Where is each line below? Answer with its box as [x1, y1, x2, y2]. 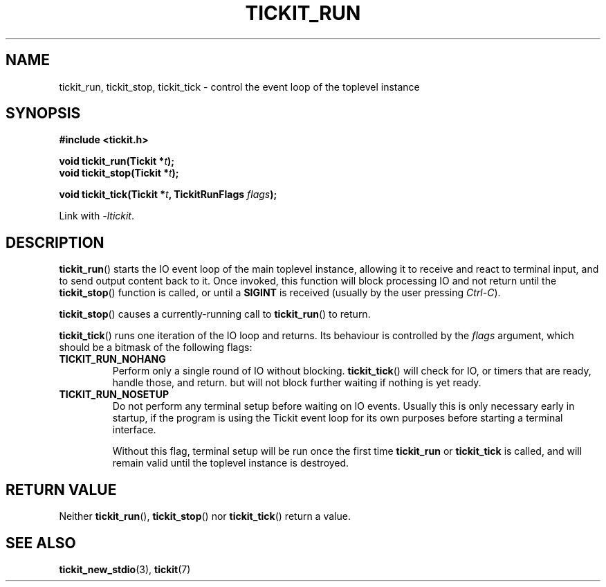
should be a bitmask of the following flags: [59, 341, 252, 354]
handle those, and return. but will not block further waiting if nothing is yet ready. [112, 377, 481, 389]
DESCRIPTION [6, 233, 104, 251]
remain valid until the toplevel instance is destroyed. [112, 457, 349, 469]
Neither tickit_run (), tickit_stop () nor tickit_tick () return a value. [59, 510, 351, 523]
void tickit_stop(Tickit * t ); [59, 167, 179, 179]
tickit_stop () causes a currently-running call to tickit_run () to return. [59, 308, 371, 320]
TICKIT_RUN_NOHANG [59, 353, 166, 365]
